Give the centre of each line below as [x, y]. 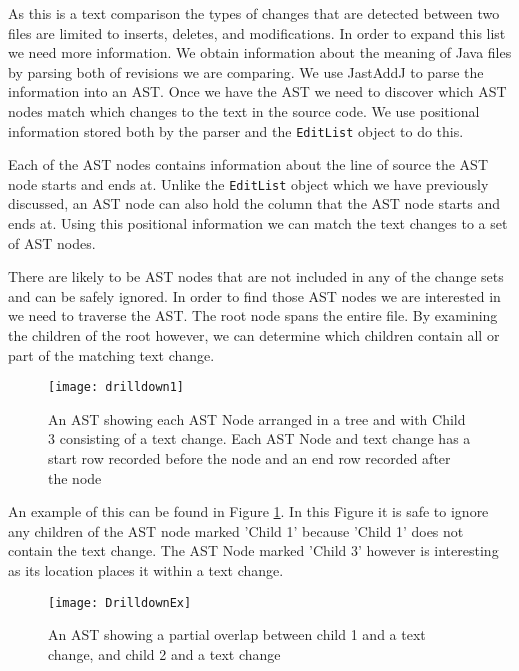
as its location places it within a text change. [146, 570]
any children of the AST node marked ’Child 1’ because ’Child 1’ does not [236, 530]
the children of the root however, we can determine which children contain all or [254, 335]
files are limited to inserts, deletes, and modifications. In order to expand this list [257, 32]
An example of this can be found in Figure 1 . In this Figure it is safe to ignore [248, 511]
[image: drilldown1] [116, 387]
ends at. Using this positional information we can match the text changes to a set [258, 223]
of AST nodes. [52, 242]
